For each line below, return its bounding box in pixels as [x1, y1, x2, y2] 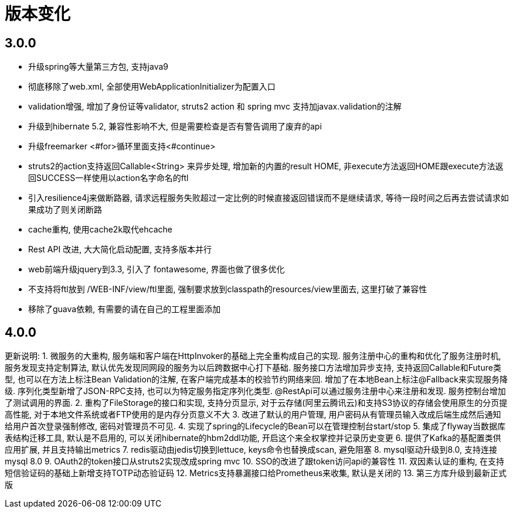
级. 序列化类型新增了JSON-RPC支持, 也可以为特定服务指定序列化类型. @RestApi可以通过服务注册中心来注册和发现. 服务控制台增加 [5, 386, 506, 396]
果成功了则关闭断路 [28, 204, 102, 215]
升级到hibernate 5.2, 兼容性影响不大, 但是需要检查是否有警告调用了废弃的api [28, 121, 322, 132]
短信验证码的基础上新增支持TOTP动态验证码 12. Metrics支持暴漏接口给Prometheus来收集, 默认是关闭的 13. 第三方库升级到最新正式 [5, 468, 507, 478]
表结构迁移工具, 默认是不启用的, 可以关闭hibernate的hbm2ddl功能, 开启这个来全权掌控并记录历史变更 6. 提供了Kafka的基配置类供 [5, 433, 501, 443]
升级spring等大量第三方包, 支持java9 [28, 61, 168, 72]
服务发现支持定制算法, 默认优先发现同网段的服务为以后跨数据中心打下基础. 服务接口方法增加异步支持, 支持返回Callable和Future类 [5, 362, 501, 373]
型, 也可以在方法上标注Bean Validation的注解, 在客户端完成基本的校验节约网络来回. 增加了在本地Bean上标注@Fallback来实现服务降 [5, 374, 508, 385]
